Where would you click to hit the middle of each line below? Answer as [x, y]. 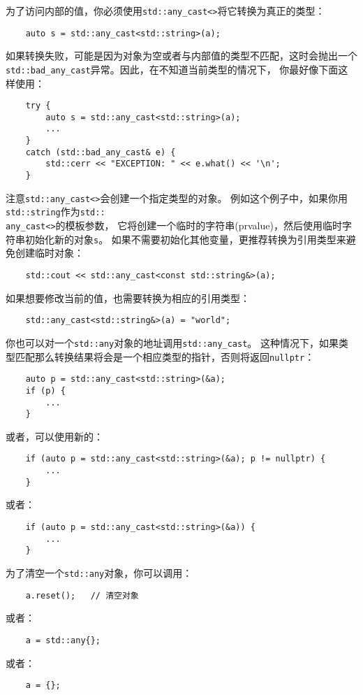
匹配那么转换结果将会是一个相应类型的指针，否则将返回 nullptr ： [165, 356]
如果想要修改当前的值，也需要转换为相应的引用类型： [128, 298]
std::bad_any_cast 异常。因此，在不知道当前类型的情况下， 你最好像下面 [172, 69]
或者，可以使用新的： [54, 436]
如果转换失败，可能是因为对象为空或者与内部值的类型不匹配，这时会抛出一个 [181, 56]
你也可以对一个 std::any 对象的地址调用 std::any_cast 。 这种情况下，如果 [172, 342]
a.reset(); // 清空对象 [82, 595]
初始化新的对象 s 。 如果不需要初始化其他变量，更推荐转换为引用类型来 [185, 239]
